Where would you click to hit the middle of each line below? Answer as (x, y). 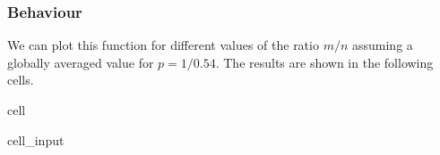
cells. (21, 80)
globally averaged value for (81, 62)
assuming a (382, 45)
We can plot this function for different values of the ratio (163, 45)
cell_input (36, 139)
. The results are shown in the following (324, 62)
